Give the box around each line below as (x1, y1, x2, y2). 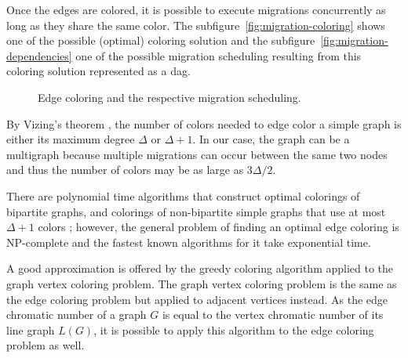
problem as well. (6, 337, 85, 353)
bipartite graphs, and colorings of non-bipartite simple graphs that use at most (6, 203, 386, 219)
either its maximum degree (6, 131, 135, 147)
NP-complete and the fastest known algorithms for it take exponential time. (6, 233, 371, 250)
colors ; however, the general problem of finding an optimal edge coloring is (38, 219, 399, 235)
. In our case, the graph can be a (192, 131, 350, 147)
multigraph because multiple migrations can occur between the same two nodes (6, 146, 388, 162)
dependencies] (6, 47, 72, 63)
